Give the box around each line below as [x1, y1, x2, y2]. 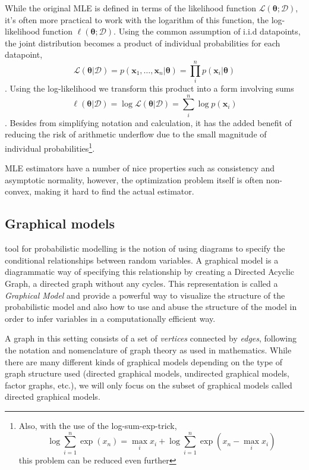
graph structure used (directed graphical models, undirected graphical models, [5, 367, 289, 380]
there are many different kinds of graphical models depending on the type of [5, 355, 282, 368]
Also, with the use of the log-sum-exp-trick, [18, 419, 177, 431]
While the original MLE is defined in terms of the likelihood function [5, 2, 257, 14]
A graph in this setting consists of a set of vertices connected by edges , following [5, 332, 297, 344]
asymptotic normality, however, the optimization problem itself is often [5, 173, 264, 186]
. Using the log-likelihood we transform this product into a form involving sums [5, 82, 294, 95]
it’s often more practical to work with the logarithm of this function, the [5, 13, 269, 26]
